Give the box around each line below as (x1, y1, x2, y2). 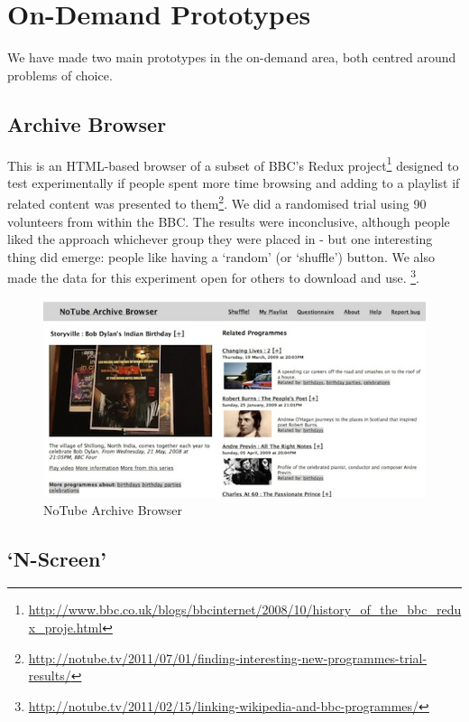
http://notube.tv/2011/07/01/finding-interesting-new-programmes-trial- (28, 648, 428, 667)
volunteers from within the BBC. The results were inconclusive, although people (7, 211, 450, 230)
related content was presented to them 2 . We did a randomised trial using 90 (7, 192, 427, 213)
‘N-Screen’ (7, 544, 106, 572)
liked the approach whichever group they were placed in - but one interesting (7, 230, 433, 248)
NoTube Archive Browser (43, 500, 182, 519)
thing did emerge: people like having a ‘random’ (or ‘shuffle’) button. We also (7, 247, 435, 266)
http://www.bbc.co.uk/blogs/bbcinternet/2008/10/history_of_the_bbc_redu (28, 600, 462, 619)
